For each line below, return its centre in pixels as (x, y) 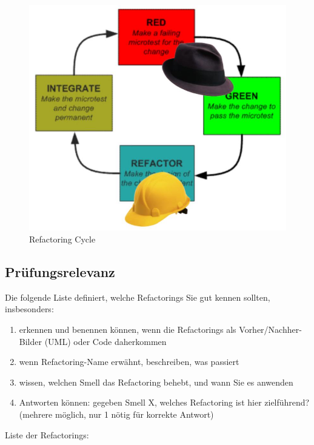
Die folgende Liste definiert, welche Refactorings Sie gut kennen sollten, (138, 297)
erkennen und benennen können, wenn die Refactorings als (128, 330)
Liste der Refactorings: (47, 434)
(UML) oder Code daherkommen (105, 341)
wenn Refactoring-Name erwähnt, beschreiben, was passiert (129, 362)
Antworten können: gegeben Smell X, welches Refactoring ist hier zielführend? (164, 402)
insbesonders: (29, 309)
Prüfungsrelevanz (60, 272)
